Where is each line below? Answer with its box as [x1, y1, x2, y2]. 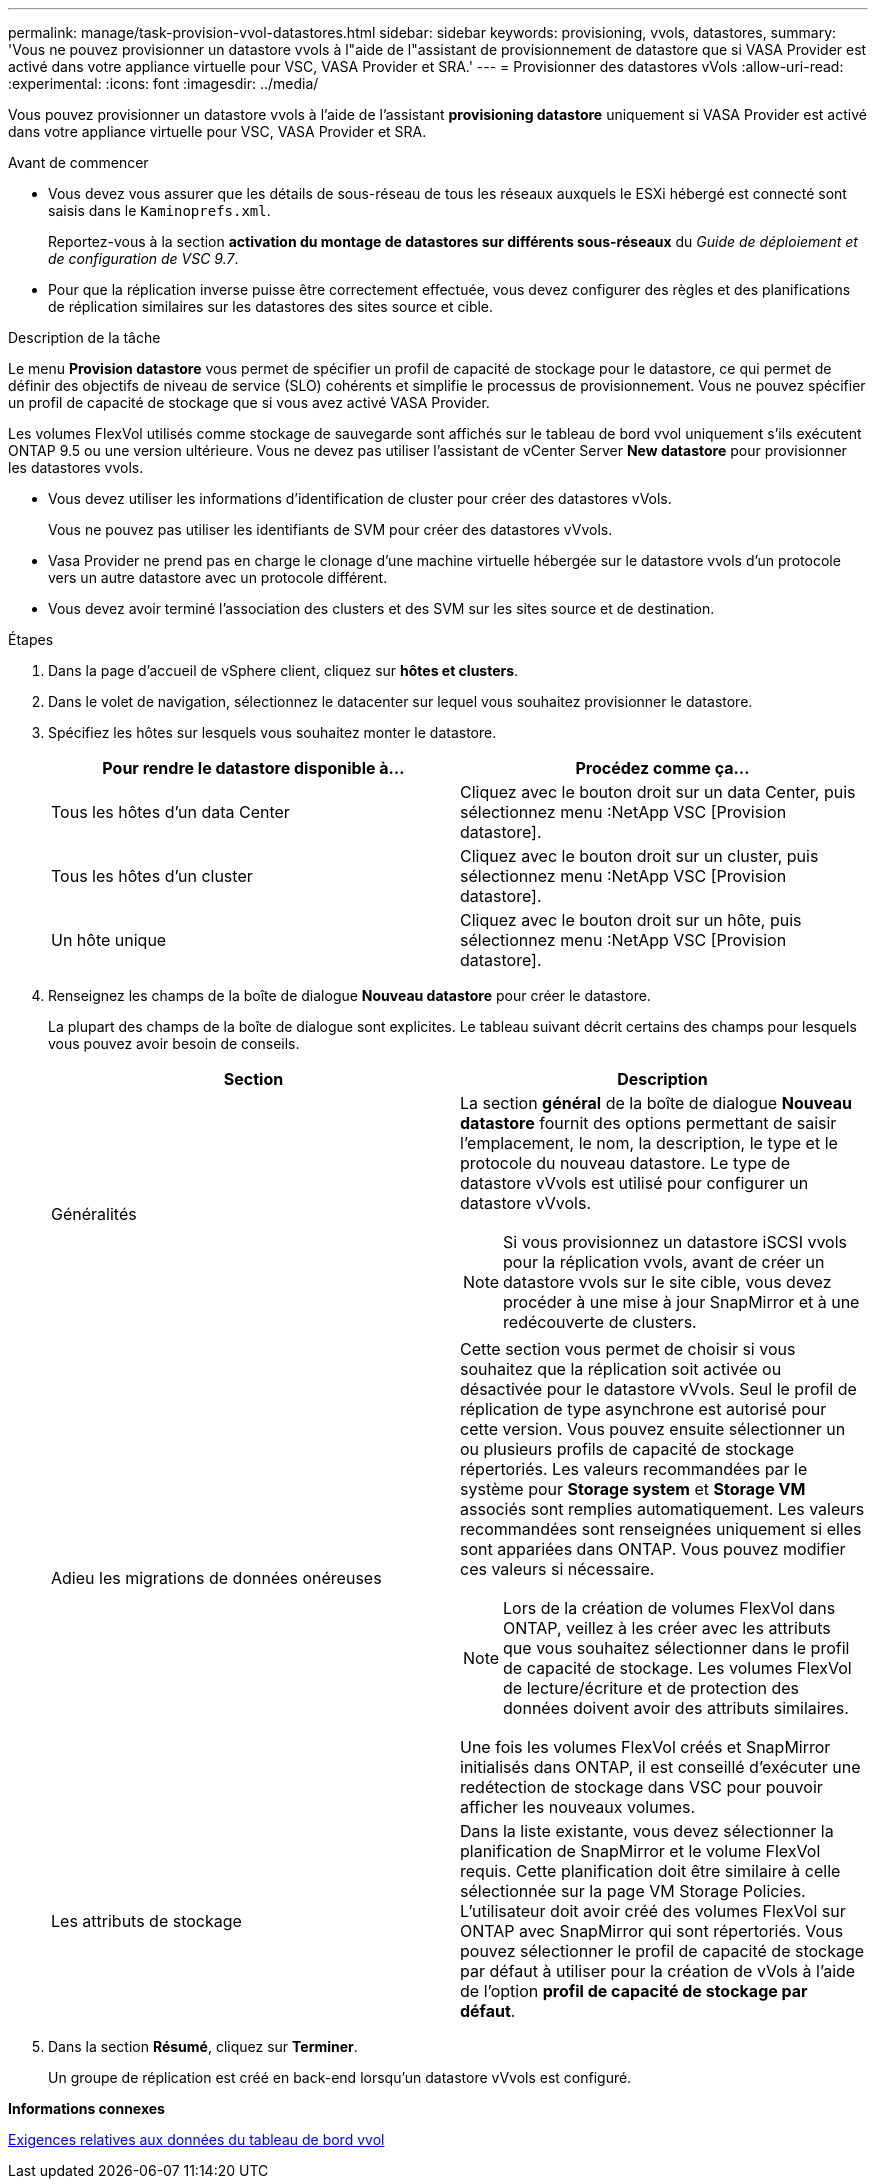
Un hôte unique [51, 930, 167, 950]
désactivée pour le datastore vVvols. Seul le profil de [460, 1379, 857, 1399]
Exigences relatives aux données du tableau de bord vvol [8, 2131, 385, 2148]
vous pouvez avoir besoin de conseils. [48, 1035, 300, 1052]
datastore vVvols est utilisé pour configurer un [460, 1173, 809, 1193]
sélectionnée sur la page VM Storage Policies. [460, 1881, 806, 1901]
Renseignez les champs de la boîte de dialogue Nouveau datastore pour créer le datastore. [48, 987, 651, 1004]
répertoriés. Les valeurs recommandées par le [460, 1459, 808, 1479]
